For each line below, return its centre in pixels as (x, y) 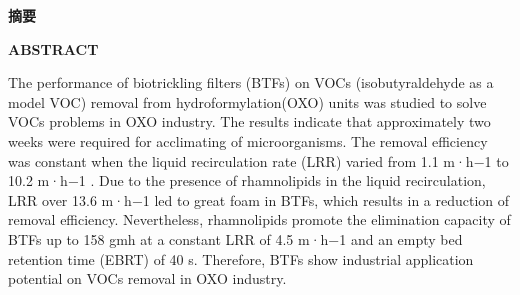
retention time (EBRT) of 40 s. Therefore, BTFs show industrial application (241, 258)
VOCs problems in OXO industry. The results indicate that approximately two (249, 121)
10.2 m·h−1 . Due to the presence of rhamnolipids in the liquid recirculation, (247, 180)
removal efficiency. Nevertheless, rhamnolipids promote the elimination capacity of (259, 219)
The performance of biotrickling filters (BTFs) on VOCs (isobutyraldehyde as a (251, 82)
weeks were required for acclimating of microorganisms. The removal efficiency (248, 140)
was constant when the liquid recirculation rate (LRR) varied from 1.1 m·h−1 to (258, 160)
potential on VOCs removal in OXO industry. (147, 278)
